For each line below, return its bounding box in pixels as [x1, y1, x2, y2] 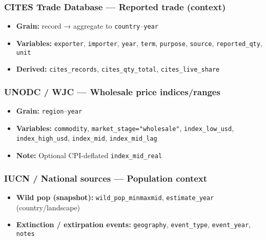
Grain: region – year [16, 105, 83, 116]
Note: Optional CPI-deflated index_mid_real [16, 150, 162, 161]
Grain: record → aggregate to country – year [16, 20, 158, 31]
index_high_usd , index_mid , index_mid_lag [16, 133, 157, 143]
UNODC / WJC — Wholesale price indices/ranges [4, 85, 220, 98]
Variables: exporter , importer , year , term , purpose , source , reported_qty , [16, 37, 262, 48]
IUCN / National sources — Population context [4, 171, 208, 184]
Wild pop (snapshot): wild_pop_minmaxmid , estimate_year [16, 191, 214, 202]
